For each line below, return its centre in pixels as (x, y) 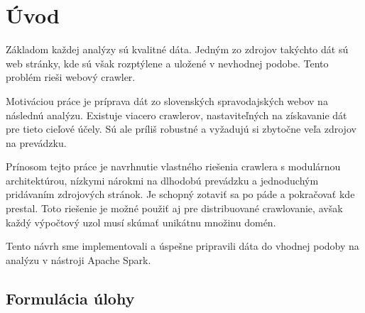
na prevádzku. (36, 142)
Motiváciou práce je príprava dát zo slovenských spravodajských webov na (167, 100)
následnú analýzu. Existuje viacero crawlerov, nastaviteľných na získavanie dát (176, 115)
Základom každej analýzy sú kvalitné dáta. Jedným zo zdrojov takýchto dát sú (177, 49)
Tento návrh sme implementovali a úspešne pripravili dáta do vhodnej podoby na (182, 246)
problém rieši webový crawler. (71, 77)
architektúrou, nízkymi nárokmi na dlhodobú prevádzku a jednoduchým (162, 180)
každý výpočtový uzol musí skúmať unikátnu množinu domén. (141, 222)
